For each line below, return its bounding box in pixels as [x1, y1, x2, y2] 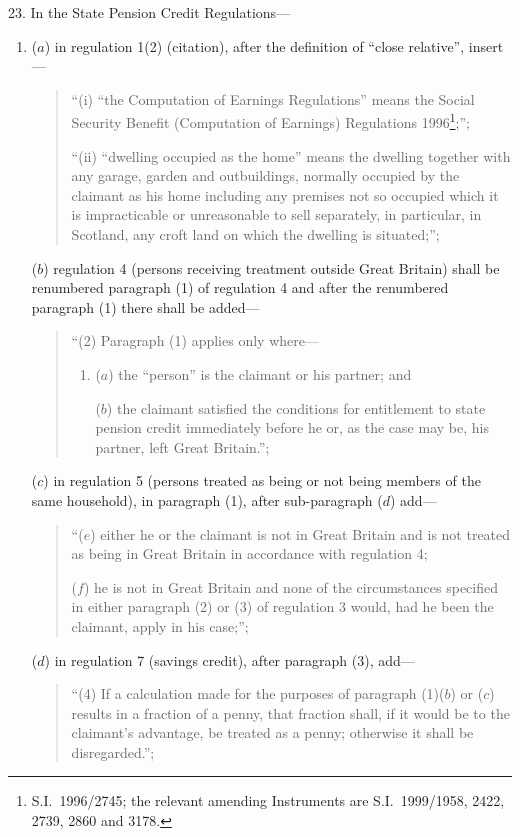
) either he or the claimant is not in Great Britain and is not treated [90, 523, 511, 544]
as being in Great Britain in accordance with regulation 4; [71, 543, 428, 564]
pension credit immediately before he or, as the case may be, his [95, 417, 489, 438]
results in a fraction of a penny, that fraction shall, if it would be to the [71, 702, 510, 723]
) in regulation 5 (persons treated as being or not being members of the [43, 470, 481, 491]
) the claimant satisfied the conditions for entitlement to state [106, 397, 486, 418]
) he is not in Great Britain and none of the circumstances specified [83, 576, 499, 597]
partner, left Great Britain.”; [95, 436, 270, 457]
